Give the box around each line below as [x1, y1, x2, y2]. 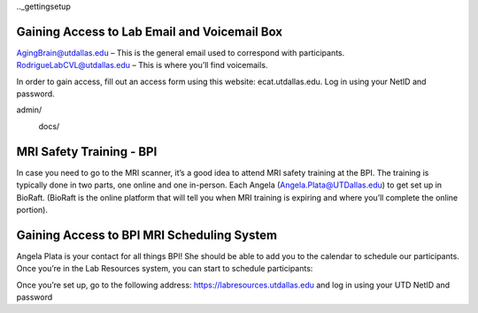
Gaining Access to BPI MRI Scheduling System [16, 227, 278, 242]
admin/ [16, 104, 42, 115]
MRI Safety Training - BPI [16, 144, 158, 159]
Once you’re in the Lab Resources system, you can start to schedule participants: [16, 263, 313, 274]
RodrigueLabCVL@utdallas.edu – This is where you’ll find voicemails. [16, 60, 268, 71]
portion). [16, 204, 49, 215]
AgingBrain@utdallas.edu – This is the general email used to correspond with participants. [16, 47, 345, 57]
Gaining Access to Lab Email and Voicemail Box [16, 24, 283, 39]
